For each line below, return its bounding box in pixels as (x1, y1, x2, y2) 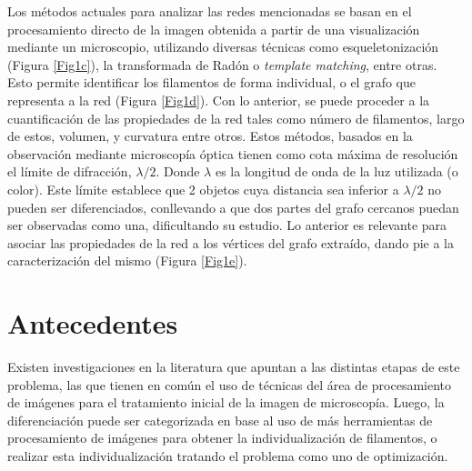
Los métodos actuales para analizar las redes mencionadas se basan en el (7, 2, 412, 20)
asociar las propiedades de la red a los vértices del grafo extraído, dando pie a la (7, 233, 454, 252)
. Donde (156, 162, 200, 181)
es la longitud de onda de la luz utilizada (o (215, 162, 458, 181)
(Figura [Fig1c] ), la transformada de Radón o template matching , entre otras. (7, 55, 437, 74)
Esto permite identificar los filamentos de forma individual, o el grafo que (7, 73, 416, 92)
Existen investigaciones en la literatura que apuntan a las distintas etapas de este (7, 357, 460, 376)
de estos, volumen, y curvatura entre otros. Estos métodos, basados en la (7, 126, 413, 145)
